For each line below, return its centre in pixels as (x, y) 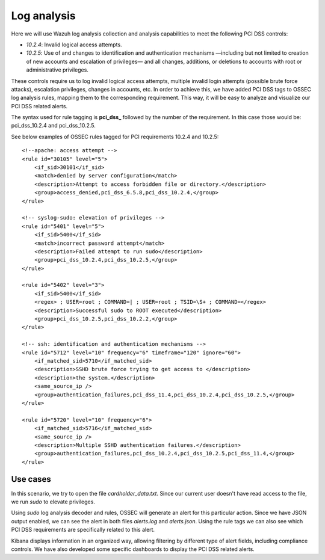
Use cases (31, 479)
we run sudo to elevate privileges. (53, 502)
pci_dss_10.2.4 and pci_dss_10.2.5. (54, 126)
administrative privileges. (57, 70)
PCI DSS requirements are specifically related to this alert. (83, 530)
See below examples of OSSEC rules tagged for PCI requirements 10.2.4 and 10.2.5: (115, 137)
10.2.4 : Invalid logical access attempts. (74, 45)
